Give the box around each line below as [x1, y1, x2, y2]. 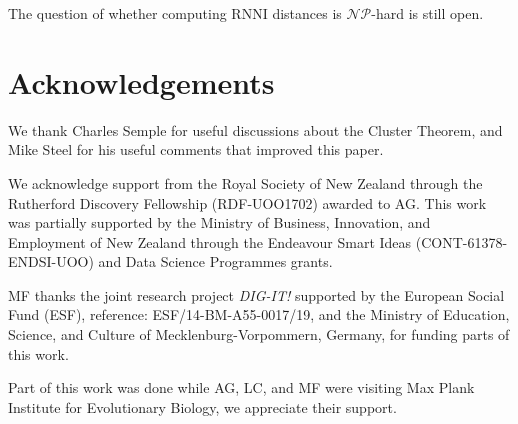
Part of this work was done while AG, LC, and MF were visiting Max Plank [8, 377, 475, 398]
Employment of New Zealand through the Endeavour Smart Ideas [8, 231, 412, 252]
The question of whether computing [8, 3, 227, 23]
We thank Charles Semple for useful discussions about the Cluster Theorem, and [8, 119, 503, 140]
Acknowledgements [8, 61, 275, 102]
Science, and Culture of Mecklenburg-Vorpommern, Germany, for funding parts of [8, 324, 510, 345]
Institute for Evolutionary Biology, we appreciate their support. [8, 396, 397, 417]
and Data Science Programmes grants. [98, 251, 333, 272]
